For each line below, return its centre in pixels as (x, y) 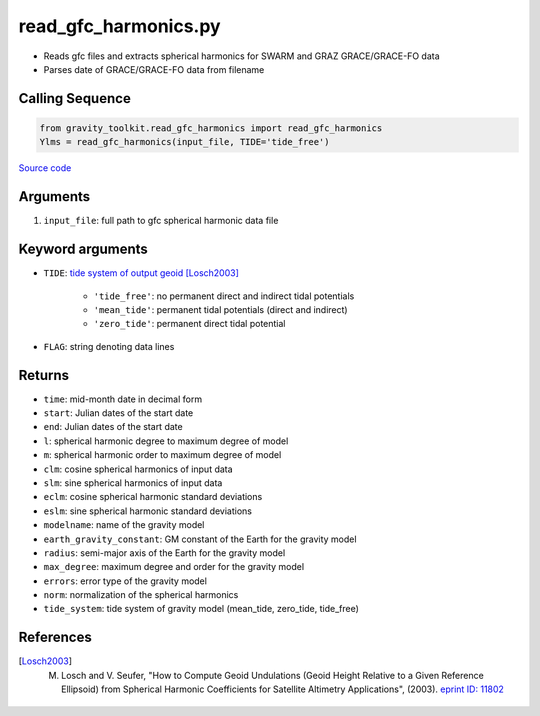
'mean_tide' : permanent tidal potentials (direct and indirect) (221, 309)
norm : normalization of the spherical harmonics (141, 595)
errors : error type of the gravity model (125, 581)
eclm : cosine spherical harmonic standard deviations (153, 497)
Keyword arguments (83, 249)
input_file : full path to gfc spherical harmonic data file (161, 221)
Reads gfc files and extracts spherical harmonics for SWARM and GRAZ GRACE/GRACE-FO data (241, 56)
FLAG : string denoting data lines (109, 346)
